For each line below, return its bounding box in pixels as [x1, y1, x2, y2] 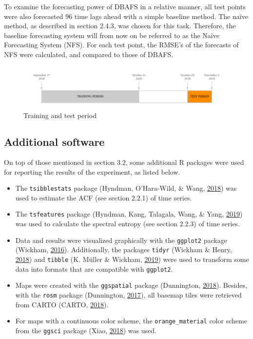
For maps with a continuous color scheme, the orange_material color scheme [15, 316, 247, 326]
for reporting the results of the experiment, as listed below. [4, 166, 180, 177]
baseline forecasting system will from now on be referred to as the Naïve [4, 30, 219, 40]
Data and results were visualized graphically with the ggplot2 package [15, 235, 227, 245]
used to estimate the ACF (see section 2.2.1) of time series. [15, 192, 192, 202]
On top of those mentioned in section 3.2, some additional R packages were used [4, 157, 244, 167]
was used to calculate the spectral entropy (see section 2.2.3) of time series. [15, 219, 240, 228]
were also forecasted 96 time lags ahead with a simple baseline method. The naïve [4, 11, 248, 21]
